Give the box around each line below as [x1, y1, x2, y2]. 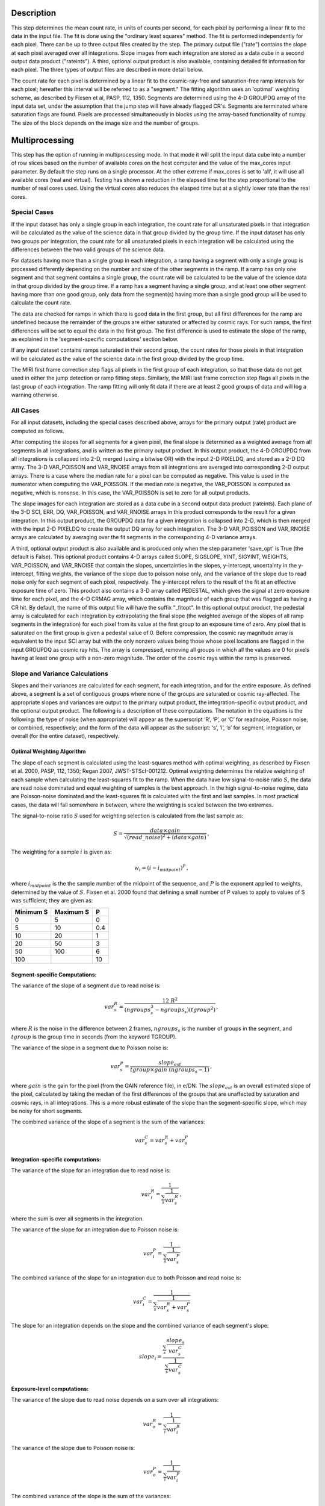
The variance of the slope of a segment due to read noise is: [11, 982, 161, 989]
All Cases [11, 407, 40, 414]
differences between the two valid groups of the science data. [11, 246, 166, 253]
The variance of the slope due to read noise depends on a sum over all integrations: [11, 1396, 219, 1404]
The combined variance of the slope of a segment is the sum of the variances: [11, 1118, 205, 1126]
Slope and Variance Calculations [11, 669, 108, 678]
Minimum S [14, 908, 48, 916]
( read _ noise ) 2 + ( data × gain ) [126, 833, 207, 840]
